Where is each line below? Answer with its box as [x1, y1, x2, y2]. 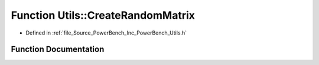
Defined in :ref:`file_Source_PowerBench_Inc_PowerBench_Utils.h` [25, 29, 187, 36]
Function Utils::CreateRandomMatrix [11, 9, 195, 22]
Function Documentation [11, 45, 105, 54]
